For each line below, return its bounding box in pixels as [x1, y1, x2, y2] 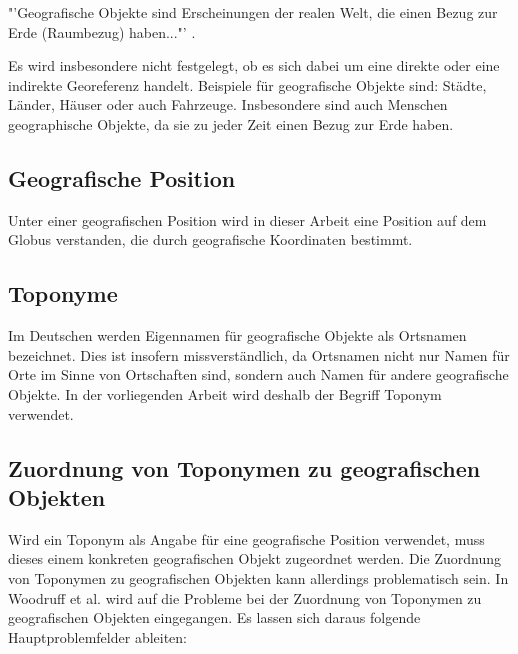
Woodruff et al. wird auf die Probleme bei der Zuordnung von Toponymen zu [8, 587, 482, 608]
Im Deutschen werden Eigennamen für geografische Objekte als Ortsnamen [8, 325, 467, 346]
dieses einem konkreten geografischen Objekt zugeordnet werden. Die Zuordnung [8, 548, 501, 569]
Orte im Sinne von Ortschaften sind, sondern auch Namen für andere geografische [8, 364, 509, 385]
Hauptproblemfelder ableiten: [8, 626, 188, 647]
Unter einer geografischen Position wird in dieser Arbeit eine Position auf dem [8, 209, 487, 230]
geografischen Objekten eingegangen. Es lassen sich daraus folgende [8, 607, 421, 628]
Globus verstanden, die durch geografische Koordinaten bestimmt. [8, 229, 413, 250]
